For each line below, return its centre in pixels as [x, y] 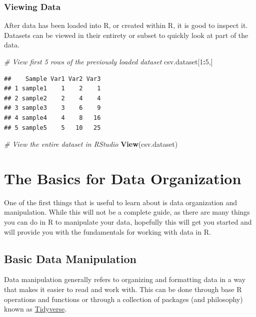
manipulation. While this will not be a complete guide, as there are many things [127, 212]
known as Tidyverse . [35, 309]
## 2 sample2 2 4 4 [52, 98]
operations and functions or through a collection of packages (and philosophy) [123, 299]
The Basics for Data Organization [123, 178]
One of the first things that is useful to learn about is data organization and [121, 202]
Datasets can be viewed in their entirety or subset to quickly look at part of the [126, 35]
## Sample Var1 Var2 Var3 [52, 79]
